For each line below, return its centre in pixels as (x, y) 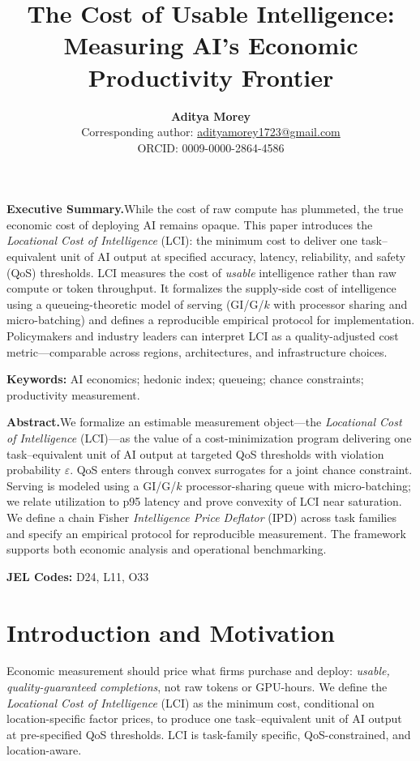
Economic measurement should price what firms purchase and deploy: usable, (198, 671)
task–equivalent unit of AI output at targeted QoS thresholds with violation (195, 453)
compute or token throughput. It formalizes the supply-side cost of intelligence (201, 288)
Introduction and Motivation (171, 632)
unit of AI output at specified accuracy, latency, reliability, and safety (233, 257)
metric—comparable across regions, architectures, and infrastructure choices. (197, 351)
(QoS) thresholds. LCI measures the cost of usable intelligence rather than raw (201, 272)
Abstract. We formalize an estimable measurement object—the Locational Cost (204, 422)
